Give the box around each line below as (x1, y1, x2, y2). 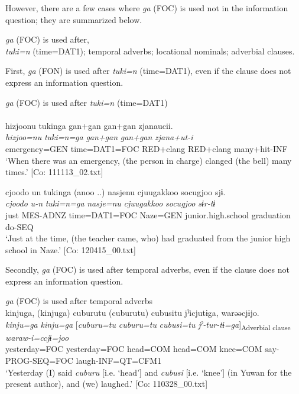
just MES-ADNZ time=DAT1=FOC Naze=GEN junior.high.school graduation (5, 208, 291, 221)
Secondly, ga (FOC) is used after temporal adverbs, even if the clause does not (5, 263, 290, 276)
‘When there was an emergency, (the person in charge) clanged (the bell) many (5, 154, 292, 166)
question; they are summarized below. (5, 13, 142, 25)
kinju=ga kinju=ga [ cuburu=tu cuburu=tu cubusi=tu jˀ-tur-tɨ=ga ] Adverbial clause (5, 318, 291, 332)
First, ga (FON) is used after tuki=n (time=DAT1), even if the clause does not (5, 64, 291, 77)
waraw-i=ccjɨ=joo (5, 331, 69, 343)
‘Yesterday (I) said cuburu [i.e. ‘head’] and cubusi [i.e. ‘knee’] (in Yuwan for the (5, 366, 292, 378)
